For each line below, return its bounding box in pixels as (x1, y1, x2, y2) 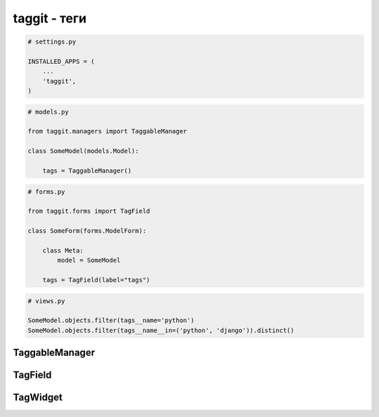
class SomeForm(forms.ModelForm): (27, 227, 147, 235)
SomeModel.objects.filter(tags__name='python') (27, 317, 194, 324)
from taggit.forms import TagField (27, 207, 150, 216)
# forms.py (27, 187, 65, 196)
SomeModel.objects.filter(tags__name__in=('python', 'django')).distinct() (27, 326, 295, 334)
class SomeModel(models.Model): (27, 147, 140, 155)
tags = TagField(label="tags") (42, 276, 150, 284)
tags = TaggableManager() (42, 167, 132, 175)
